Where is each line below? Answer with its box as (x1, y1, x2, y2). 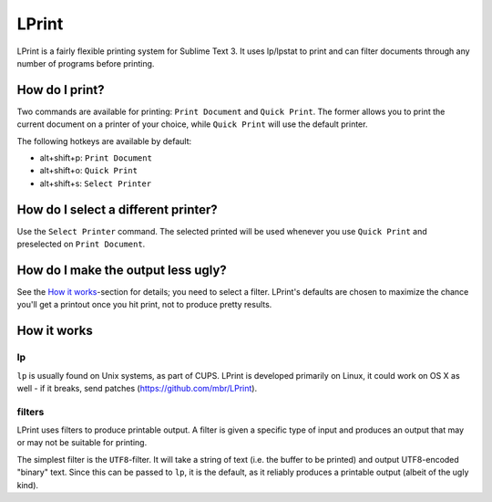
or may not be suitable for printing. (16, 437, 148, 448)
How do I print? (16, 82, 105, 98)
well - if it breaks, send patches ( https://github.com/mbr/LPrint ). (16, 382, 258, 393)
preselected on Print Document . (16, 238, 146, 250)
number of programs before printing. (16, 58, 155, 68)
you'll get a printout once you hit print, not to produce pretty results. (16, 299, 272, 310)
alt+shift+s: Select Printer (39, 178, 152, 189)
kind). (16, 479, 39, 490)
